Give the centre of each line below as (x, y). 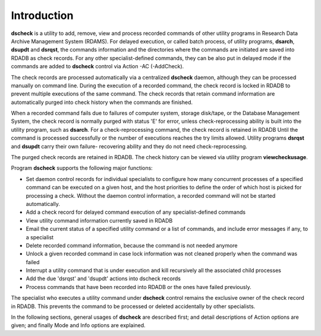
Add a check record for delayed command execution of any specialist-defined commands (136, 212)
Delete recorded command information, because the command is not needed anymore (132, 245)
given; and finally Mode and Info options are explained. (78, 325)
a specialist (40, 237)
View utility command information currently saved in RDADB (99, 220)
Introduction (42, 15)
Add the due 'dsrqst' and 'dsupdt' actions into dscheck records (103, 278)
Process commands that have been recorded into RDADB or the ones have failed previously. (139, 287)
